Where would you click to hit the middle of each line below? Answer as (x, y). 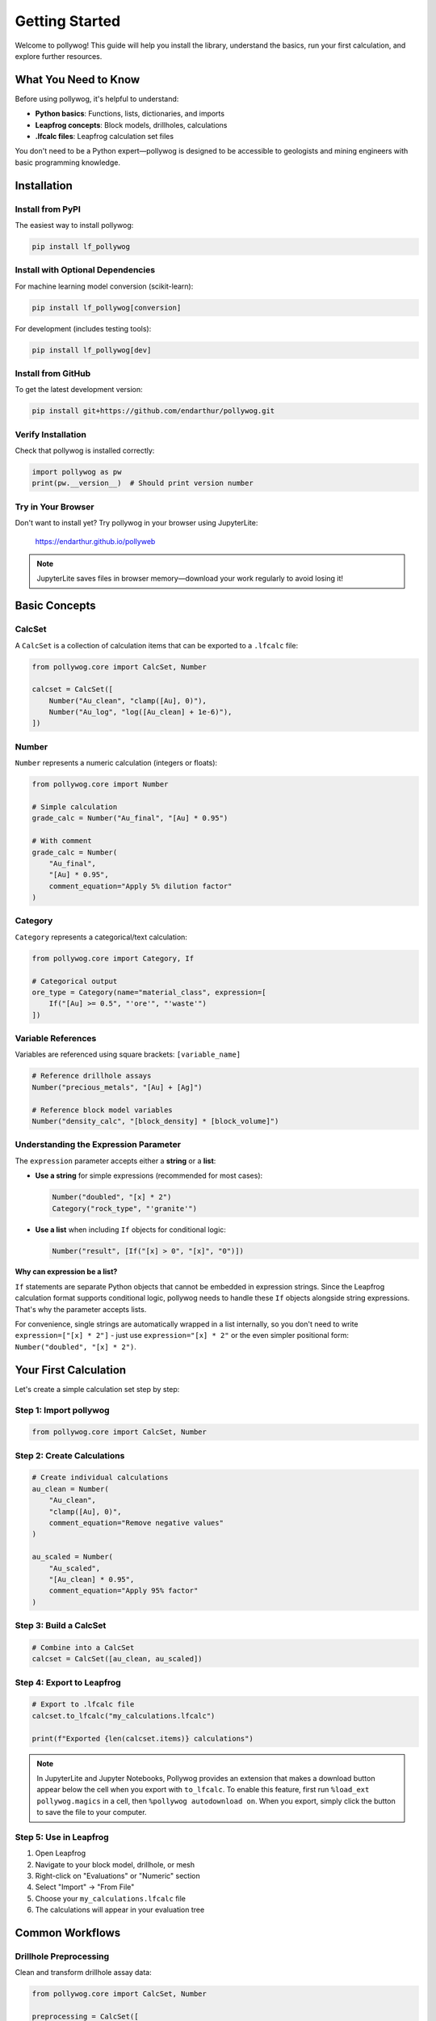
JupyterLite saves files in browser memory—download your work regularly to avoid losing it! (190, 579)
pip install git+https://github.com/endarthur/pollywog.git (153, 411)
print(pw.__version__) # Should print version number (143, 483)
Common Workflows (68, 1933)
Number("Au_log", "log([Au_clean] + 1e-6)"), (140, 712)
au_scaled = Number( (72, 1557)
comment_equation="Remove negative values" (136, 1523)
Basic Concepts (55, 606)
